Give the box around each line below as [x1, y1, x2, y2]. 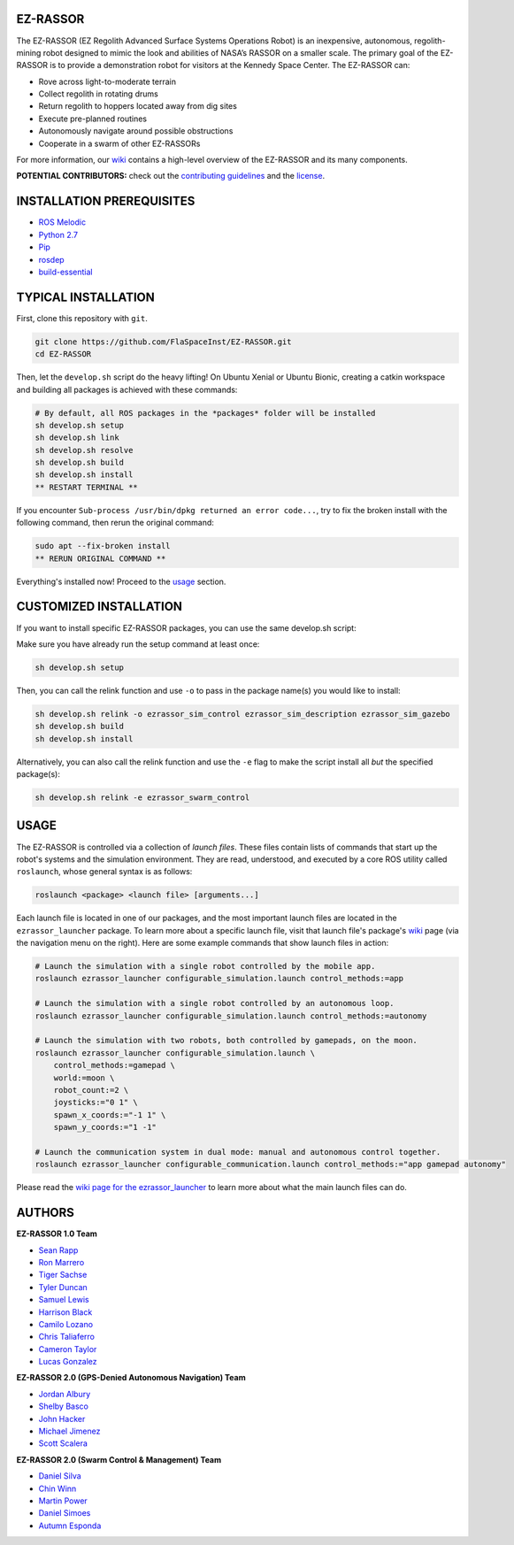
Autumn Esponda [38, 1520, 102, 1531]
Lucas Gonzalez [38, 1357, 97, 1367]
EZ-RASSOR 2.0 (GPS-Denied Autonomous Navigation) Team [16, 1372, 247, 1383]
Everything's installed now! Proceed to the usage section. [16, 576, 226, 587]
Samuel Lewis [38, 1295, 89, 1305]
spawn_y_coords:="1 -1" [53, 1122, 157, 1133]
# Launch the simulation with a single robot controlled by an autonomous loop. [35, 998, 395, 1009]
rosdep [38, 254, 65, 265]
